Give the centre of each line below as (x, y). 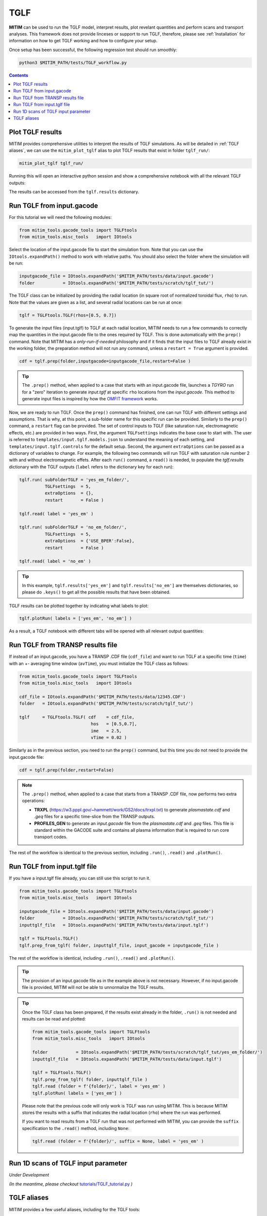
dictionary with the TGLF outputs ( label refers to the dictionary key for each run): (91, 466)
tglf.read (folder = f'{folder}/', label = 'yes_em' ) (99, 1086)
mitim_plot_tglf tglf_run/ (51, 163)
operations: (33, 801)
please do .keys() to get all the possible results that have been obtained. (96, 592)
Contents (19, 75)
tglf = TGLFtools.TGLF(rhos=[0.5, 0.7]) (68, 315)
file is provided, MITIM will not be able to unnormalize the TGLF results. (93, 987)
